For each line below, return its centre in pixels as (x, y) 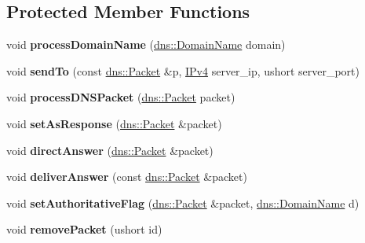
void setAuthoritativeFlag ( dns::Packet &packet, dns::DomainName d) (183, 202)
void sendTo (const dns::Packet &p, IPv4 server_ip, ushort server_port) (183, 70)
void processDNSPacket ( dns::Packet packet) (121, 97)
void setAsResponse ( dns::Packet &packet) (114, 123)
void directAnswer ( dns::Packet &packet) (110, 150)
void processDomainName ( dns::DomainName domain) (146, 44)
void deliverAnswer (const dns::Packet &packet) (127, 177)
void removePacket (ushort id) (84, 229)
